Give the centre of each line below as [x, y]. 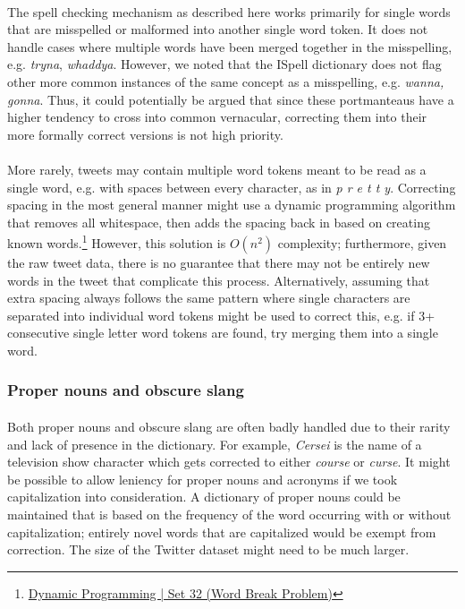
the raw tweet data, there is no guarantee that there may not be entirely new [219, 262]
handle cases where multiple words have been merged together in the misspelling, [230, 46]
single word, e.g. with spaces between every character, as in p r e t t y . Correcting [232, 187]
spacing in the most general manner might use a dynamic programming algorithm [232, 205]
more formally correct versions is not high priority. [145, 134]
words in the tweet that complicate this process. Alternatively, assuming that [219, 280]
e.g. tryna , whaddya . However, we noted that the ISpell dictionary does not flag [224, 64]
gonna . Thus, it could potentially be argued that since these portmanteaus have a [231, 99]
